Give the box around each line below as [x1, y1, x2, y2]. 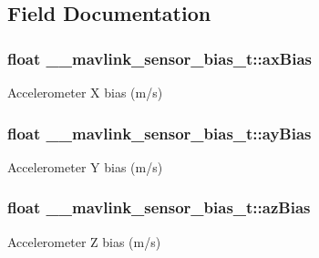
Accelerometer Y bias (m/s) [7, 157, 163, 176]
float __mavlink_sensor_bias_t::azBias [7, 196, 311, 219]
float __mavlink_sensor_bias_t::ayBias [7, 121, 312, 144]
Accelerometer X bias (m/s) [7, 83, 163, 101]
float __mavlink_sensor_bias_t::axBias [7, 46, 313, 69]
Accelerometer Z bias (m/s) [7, 232, 161, 251]
